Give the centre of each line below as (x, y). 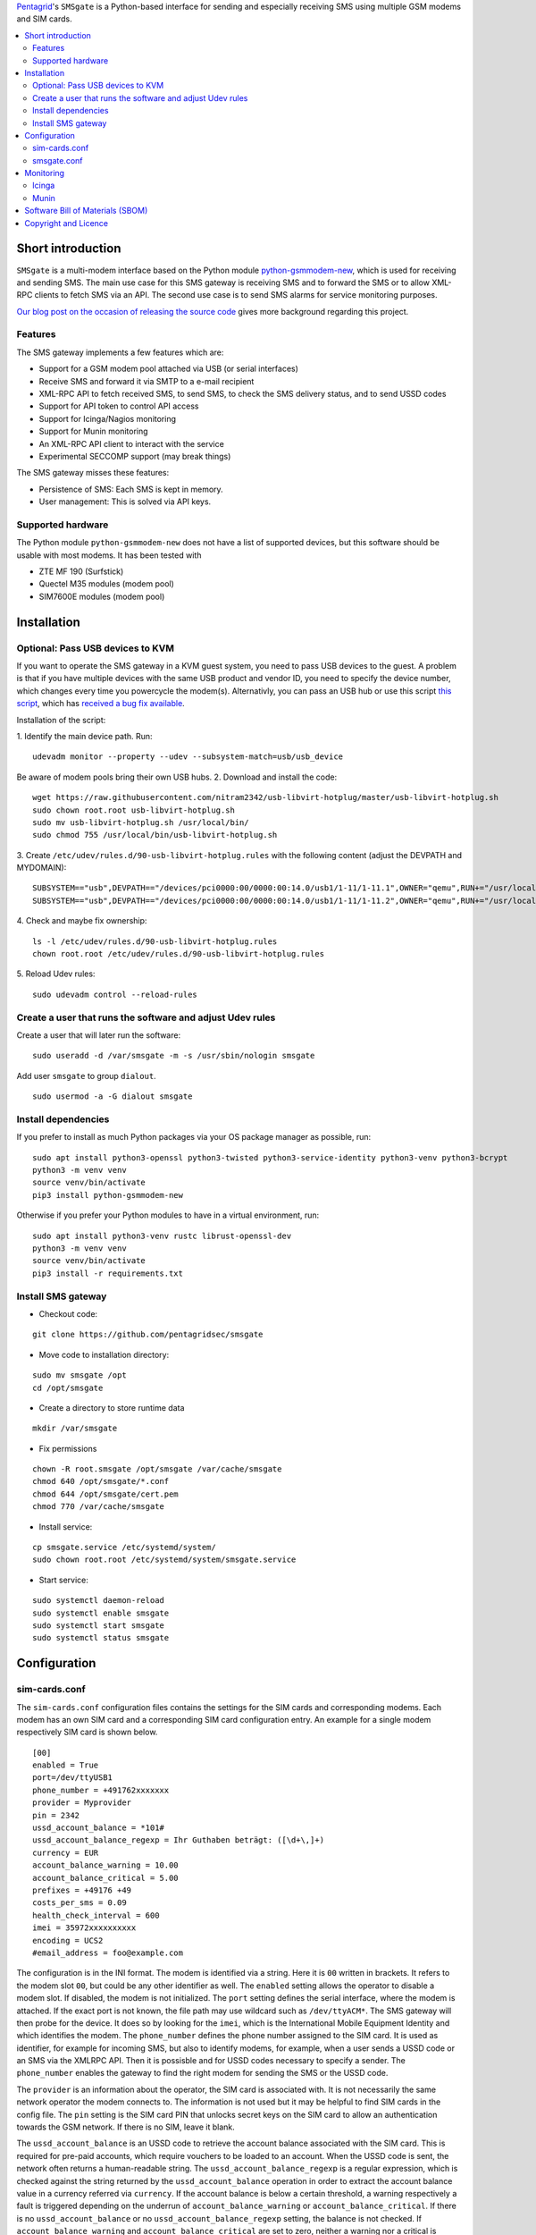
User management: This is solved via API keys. (125, 502)
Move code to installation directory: (104, 1354)
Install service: (66, 1527)
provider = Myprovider (82, 1803)
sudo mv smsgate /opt (80, 1375)
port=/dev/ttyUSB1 (73, 1778)
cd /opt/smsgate (68, 1387)
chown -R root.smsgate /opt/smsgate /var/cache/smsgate (157, 1469)
